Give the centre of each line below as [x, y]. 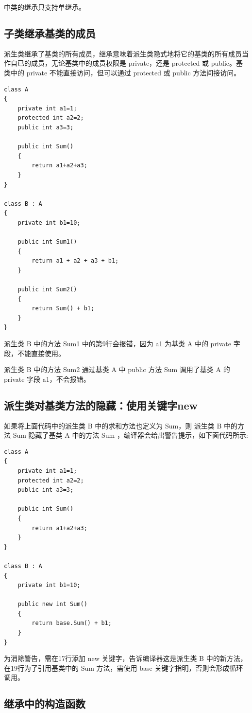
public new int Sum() [52, 604]
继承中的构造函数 [45, 704]
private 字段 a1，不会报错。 [47, 379]
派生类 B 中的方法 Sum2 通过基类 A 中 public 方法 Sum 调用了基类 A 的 [117, 369]
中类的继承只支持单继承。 [45, 7]
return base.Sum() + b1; [72, 623]
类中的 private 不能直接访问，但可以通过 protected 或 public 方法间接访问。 [122, 72]
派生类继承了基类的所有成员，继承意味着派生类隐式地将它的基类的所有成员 [123, 53]
